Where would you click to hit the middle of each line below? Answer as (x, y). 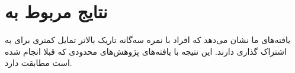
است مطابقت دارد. (39, 63)
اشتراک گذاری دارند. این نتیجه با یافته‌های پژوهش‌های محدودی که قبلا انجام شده (146, 51)
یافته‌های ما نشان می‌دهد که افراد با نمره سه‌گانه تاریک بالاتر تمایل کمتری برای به (148, 40)
